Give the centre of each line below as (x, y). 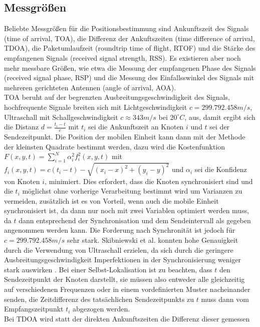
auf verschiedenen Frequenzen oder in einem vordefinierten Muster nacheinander (127, 289)
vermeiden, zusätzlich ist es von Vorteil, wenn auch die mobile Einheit (111, 200)
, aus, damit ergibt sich (220, 117)
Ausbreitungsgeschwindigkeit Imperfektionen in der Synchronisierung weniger (123, 260)
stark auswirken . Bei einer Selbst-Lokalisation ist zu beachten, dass (108, 269)
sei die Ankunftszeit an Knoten (136, 127)
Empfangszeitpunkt (34, 309)
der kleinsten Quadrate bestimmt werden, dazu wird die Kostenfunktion (115, 146)
